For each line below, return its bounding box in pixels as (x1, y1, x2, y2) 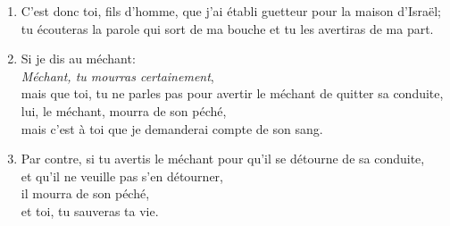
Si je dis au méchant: (21, 49, 136, 68)
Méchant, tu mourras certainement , (21, 66, 214, 85)
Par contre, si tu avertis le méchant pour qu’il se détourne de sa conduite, (21, 149, 425, 168)
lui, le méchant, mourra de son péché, (21, 101, 227, 120)
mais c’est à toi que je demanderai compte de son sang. (21, 119, 323, 138)
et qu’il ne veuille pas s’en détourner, (21, 166, 223, 185)
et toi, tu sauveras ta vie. (21, 201, 159, 220)
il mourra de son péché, (21, 184, 150, 203)
